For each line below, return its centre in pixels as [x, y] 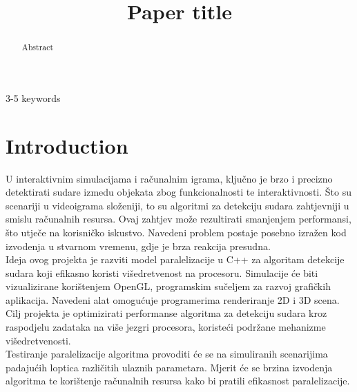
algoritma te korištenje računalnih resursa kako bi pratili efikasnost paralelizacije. [178, 381]
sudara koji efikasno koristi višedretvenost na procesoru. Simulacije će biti [162, 272]
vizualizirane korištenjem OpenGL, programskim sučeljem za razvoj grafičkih [168, 286]
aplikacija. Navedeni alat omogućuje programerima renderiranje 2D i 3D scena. [173, 299]
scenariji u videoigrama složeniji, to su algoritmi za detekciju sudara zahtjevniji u [177, 205]
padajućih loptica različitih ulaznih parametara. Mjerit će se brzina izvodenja [169, 367]
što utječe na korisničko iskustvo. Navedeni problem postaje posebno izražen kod [176, 232]
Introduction [67, 145]
